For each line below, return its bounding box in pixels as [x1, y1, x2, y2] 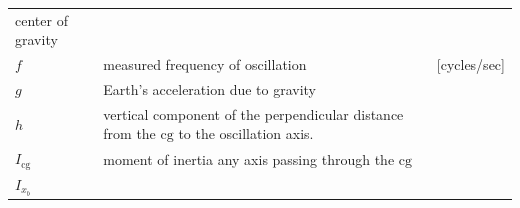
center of [15, 9, 68, 30]
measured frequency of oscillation [103, 54, 307, 75]
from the [103, 123, 156, 144]
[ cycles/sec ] [436, 54, 505, 75]
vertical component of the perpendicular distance [103, 103, 404, 124]
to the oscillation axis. [178, 123, 314, 144]
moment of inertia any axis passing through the [103, 148, 395, 169]
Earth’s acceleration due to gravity [103, 79, 317, 100]
